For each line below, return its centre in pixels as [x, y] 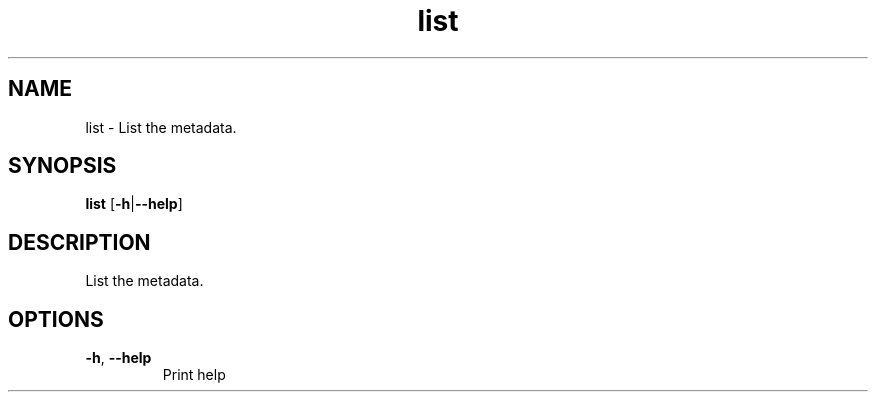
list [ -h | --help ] [134, 204]
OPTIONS [56, 319]
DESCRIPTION [79, 242]
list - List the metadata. [161, 127]
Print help [194, 375]
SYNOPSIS [62, 166]
